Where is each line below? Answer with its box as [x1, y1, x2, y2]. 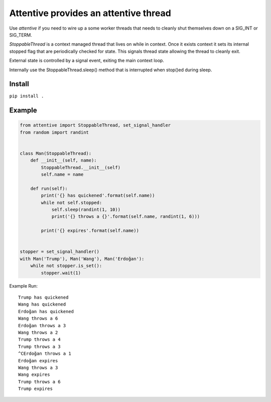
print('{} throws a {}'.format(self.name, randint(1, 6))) [51, 214, 200, 219]
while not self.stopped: [41, 200, 102, 205]
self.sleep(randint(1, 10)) [51, 207, 120, 213]
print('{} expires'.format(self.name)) [41, 228, 139, 233]
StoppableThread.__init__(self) [41, 165, 120, 170]
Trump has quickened [18, 294, 69, 300]
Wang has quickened [18, 302, 66, 307]
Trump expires [18, 386, 53, 391]
